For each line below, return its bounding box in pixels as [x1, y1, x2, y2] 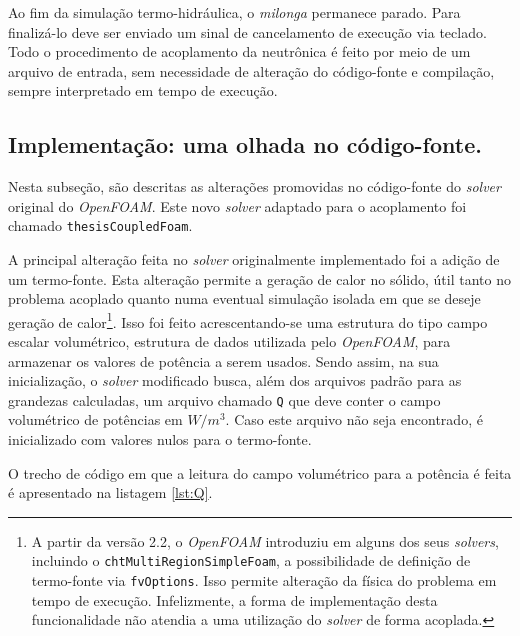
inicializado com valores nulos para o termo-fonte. [8, 429, 312, 450]
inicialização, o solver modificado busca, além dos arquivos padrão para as [8, 370, 462, 391]
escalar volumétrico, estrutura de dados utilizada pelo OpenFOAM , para [8, 331, 451, 352]
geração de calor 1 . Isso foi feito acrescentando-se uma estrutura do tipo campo [8, 308, 488, 332]
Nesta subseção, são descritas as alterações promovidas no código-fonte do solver [8, 176, 501, 197]
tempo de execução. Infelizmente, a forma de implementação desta [31, 589, 438, 610]
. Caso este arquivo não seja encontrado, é [225, 409, 483, 430]
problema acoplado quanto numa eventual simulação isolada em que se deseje [8, 288, 481, 309]
